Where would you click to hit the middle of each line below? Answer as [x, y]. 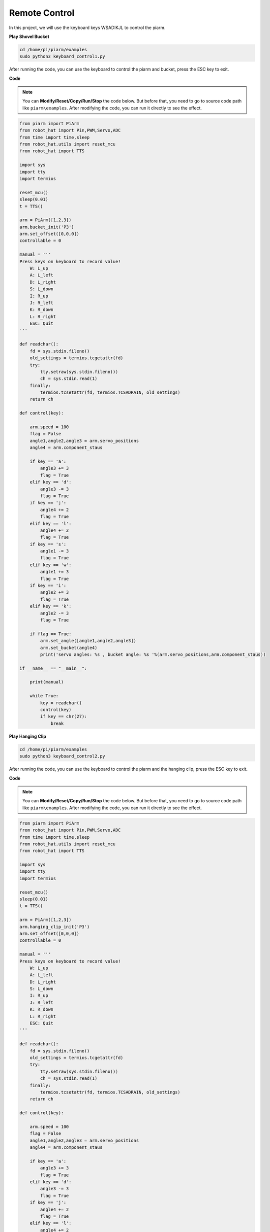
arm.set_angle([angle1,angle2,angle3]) [88, 641]
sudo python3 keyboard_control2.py [62, 756]
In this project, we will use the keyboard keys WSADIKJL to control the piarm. [87, 28]
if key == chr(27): [63, 717]
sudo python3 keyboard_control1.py [62, 56]
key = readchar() [61, 703]
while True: [44, 696]
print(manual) [47, 682]
